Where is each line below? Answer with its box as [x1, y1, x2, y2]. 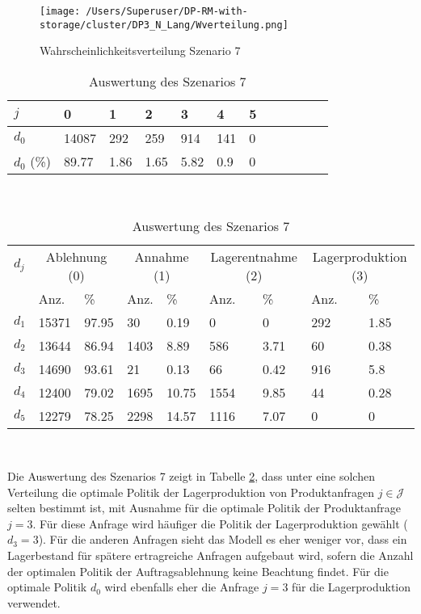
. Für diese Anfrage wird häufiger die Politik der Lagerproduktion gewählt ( [32, 515, 408, 532]
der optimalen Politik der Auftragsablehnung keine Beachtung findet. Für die [7, 562, 389, 579]
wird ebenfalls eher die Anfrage [104, 578, 259, 595]
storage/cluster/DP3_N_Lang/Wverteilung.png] [40, 19, 288, 31]
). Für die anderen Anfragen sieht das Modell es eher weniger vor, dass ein [38, 531, 407, 548]
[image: [40, 6, 81, 17]
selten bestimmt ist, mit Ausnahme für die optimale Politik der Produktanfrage [7, 499, 401, 516]
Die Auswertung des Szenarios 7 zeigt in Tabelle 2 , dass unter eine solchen [7, 468, 375, 485]
